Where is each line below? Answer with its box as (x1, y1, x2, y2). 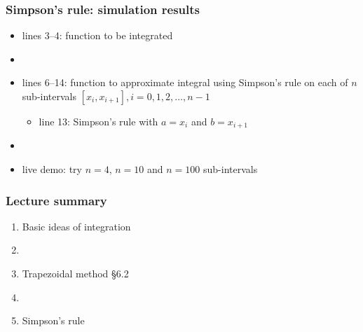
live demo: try (22, 162, 83, 177)
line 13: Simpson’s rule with (39, 114, 158, 128)
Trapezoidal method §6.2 (22, 266, 129, 281)
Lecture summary (6, 191, 107, 209)
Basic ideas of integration (22, 219, 131, 233)
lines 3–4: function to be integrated (22, 28, 173, 43)
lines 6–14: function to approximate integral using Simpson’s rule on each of (22, 75, 348, 90)
